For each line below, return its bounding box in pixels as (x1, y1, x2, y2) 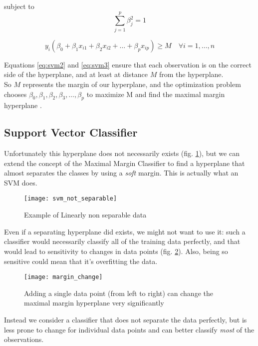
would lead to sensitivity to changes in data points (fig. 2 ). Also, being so (4, 245, 228, 256)
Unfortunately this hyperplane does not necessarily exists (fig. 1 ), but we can (4, 148, 240, 158)
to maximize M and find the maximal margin (86, 88, 225, 99)
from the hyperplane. (159, 69, 224, 79)
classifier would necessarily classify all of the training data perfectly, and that (4, 236, 241, 246)
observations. (4, 334, 44, 344)
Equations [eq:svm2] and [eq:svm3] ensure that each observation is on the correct (4, 59, 252, 69)
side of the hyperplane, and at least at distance (4, 69, 148, 79)
